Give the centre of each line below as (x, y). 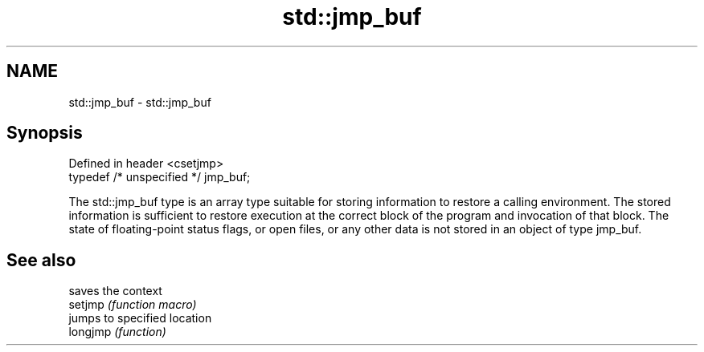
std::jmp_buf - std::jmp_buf (140, 102)
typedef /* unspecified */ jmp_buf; (160, 177)
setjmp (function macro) (133, 305)
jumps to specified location (140, 318)
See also (41, 260)
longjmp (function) (117, 332)
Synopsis (45, 133)
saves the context (115, 291)
